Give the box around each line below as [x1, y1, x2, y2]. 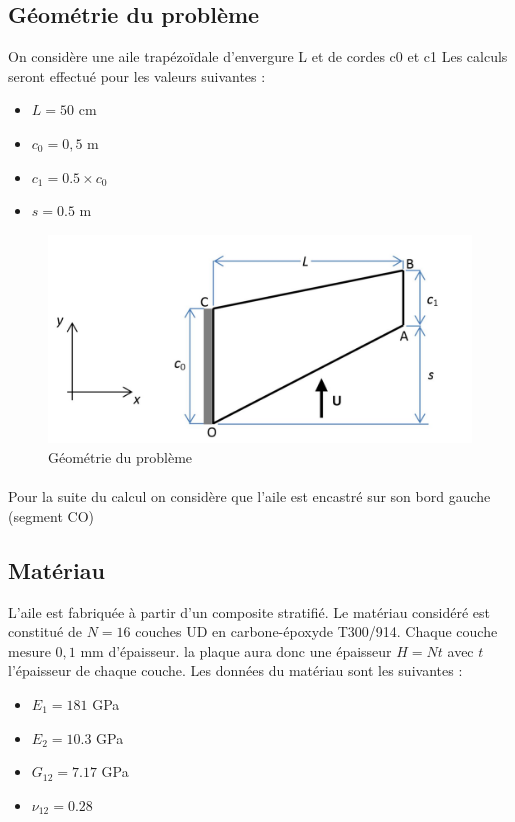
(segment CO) [8, 505, 95, 526]
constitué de [8, 621, 82, 642]
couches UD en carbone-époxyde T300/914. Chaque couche [135, 621, 498, 642]
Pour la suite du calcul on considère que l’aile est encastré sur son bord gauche [8, 486, 491, 507]
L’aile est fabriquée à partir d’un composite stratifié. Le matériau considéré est [8, 601, 491, 622]
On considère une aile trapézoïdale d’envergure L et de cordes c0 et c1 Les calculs [8, 46, 508, 67]
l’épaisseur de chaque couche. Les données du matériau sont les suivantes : [8, 660, 463, 681]
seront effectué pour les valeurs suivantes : [8, 65, 266, 86]
